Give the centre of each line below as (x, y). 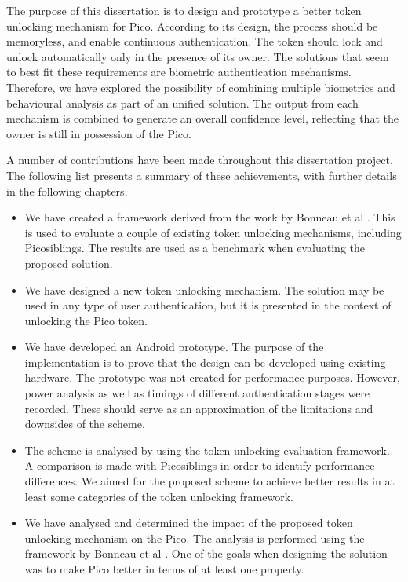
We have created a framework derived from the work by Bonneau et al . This (210, 217)
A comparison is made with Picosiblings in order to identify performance (200, 465)
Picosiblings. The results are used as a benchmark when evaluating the (195, 248)
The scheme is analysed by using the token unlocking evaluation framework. (207, 450)
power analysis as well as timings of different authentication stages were (197, 393)
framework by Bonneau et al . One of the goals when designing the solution (206, 553)
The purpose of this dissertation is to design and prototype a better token (184, 10)
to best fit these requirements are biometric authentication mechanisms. (179, 72)
